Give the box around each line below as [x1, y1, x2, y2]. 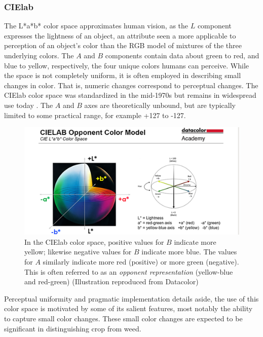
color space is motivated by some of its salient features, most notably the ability [4, 303, 253, 314]
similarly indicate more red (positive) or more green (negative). [43, 256, 239, 267]
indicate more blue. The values [141, 246, 237, 257]
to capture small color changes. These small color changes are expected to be [4, 313, 243, 323]
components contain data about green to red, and [105, 50, 259, 60]
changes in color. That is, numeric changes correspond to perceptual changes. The [4, 80, 258, 90]
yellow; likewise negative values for [24, 246, 132, 257]
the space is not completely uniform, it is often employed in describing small [4, 70, 241, 81]
